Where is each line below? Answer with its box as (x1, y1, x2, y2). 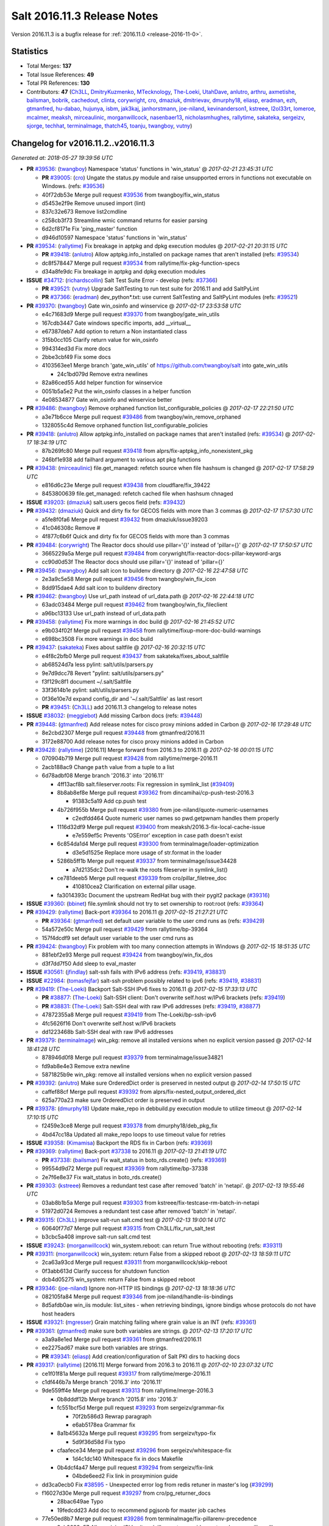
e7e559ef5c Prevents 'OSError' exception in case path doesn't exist (72, 831, 242, 839)
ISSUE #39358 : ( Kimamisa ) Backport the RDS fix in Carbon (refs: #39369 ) (26, 1139, 213, 1147)
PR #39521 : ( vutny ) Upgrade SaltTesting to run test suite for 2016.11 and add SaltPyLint (41, 284, 260, 292)
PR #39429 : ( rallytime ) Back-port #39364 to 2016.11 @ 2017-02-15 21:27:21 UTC (26, 908, 228, 916)
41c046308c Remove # (41, 524, 101, 531)
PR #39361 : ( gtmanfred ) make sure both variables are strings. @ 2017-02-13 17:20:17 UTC (26, 1327, 253, 1334)
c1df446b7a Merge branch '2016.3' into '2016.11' (41, 1378, 163, 1386)
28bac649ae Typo (57, 1498, 104, 1505)
